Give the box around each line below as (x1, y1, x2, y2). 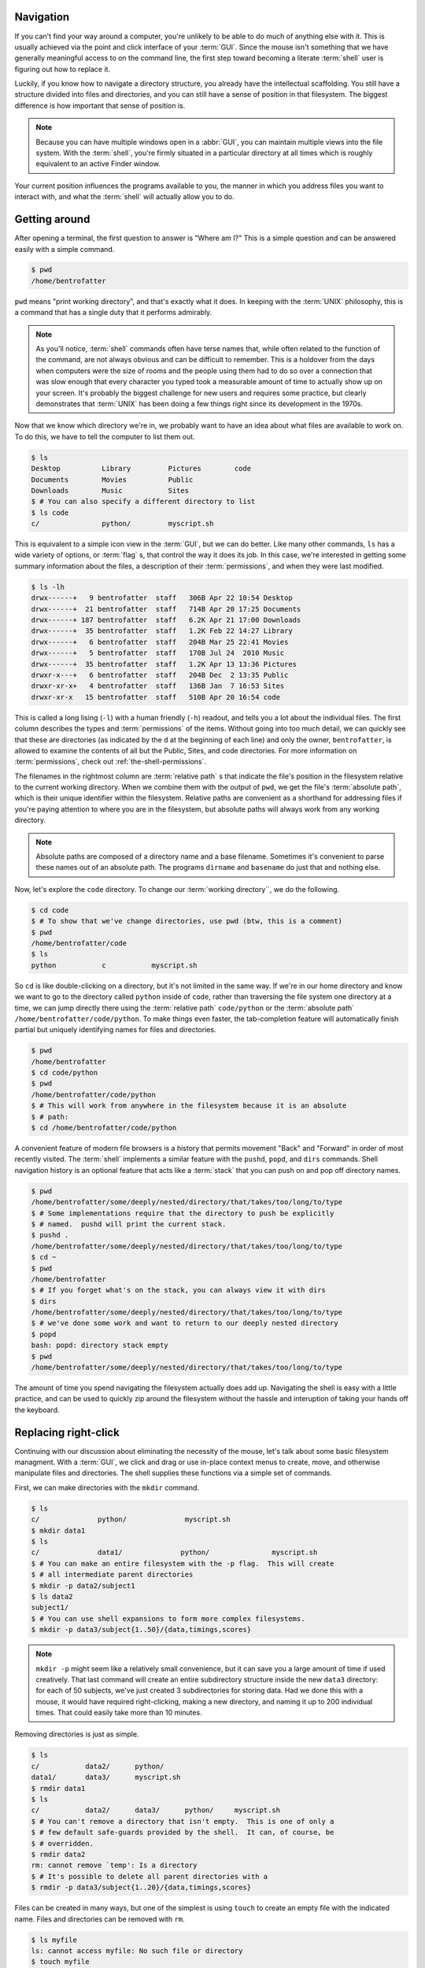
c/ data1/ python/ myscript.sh (31, 1548, 318, 1557)
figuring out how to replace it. (14, 64, 110, 74)
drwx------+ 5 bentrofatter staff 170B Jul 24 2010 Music (31, 649, 285, 657)
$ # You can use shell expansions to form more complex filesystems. (31, 1614, 305, 1623)
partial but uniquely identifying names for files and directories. (14, 1025, 216, 1034)
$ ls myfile (31, 1935, 78, 1944)
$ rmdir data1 (31, 1784, 86, 1792)
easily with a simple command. (14, 244, 115, 253)
